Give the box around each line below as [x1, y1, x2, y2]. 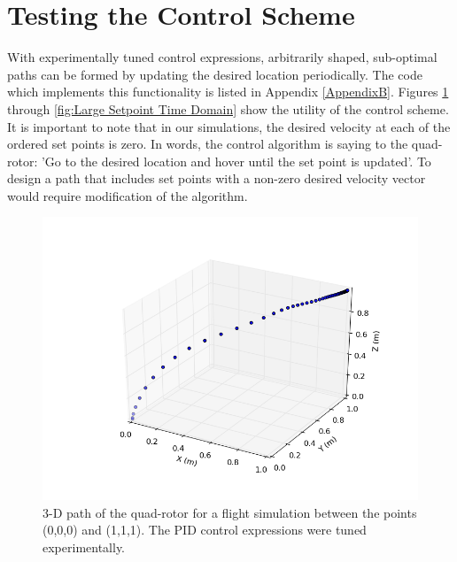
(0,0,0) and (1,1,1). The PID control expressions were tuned [43, 520, 367, 539]
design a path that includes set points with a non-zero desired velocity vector [7, 169, 426, 188]
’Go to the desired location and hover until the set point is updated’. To [41, 151, 431, 170]
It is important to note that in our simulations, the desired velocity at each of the [7, 117, 451, 135]
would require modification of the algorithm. [7, 186, 248, 204]
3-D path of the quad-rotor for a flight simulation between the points [43, 503, 417, 521]
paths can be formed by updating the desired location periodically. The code [7, 65, 422, 83]
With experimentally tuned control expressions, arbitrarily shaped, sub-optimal [7, 48, 438, 66]
